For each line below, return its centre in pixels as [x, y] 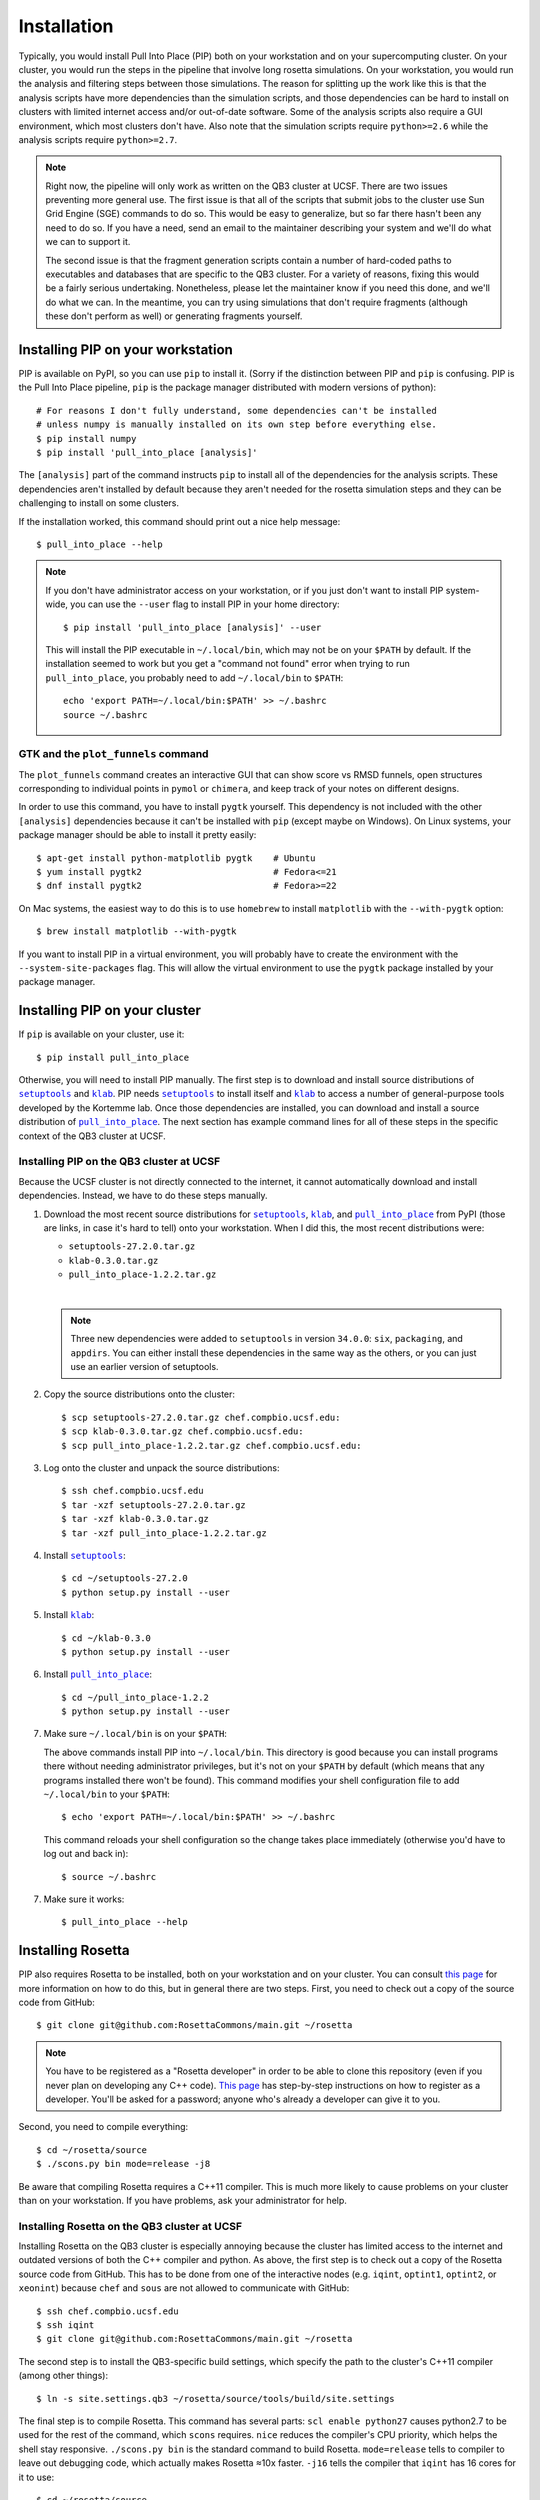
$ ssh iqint [65, 2325]
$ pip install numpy [86, 438]
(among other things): [63, 2376]
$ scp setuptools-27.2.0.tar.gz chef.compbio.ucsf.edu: [201, 1417]
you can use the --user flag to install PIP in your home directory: [205, 604]
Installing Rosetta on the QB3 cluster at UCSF [130, 2226]
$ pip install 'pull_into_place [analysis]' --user [192, 627]
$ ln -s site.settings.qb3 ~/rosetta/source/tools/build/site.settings [215, 2398]
